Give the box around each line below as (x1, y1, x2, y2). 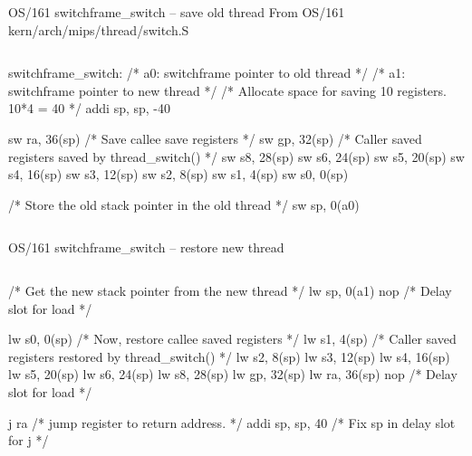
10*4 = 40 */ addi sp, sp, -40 (8, 99, 171, 118)
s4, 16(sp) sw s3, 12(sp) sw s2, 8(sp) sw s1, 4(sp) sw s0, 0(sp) (8, 165, 349, 184)
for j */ (8, 431, 49, 450)
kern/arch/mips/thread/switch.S (8, 20, 189, 39)
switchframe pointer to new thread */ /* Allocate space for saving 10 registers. (8, 81, 447, 100)
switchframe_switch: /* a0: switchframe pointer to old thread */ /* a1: (8, 63, 406, 82)
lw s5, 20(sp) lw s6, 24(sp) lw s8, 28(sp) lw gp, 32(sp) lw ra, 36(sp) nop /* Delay (8, 365, 458, 384)
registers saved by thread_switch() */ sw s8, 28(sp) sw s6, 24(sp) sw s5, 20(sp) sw (8, 147, 465, 166)
